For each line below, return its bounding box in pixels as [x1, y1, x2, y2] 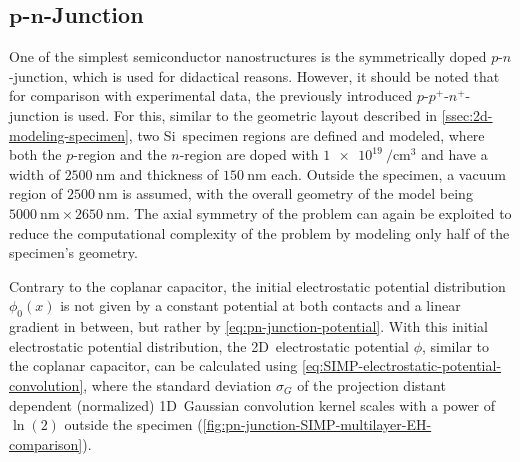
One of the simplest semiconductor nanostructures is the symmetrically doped [9, 46, 487, 67]
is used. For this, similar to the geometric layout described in [63, 104, 438, 125]
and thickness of [119, 163, 219, 184]
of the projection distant [297, 374, 446, 395]
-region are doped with [179, 144, 319, 165]
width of [9, 163, 60, 184]
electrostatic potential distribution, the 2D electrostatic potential [9, 335, 409, 356]
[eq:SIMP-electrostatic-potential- [302, 355, 502, 376]
